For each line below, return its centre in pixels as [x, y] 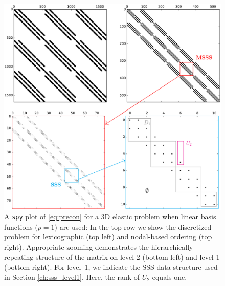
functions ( [21, 226]
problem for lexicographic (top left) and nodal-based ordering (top [108, 237]
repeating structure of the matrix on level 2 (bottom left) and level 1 [112, 257]
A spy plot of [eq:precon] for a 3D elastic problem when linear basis [110, 217]
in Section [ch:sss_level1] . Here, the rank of [72, 277]
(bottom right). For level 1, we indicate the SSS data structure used [111, 267]
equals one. [170, 277]
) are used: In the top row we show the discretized [133, 226]
